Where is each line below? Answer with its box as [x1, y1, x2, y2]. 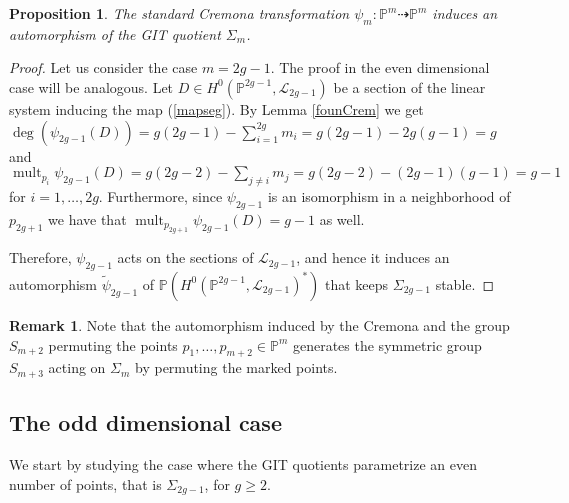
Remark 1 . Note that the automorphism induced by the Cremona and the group [9, 314, 510, 335]
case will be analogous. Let [9, 76, 174, 97]
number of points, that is [9, 473, 162, 494]
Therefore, [9, 247, 72, 268]
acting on [48, 357, 106, 378]
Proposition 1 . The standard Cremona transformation [9, 3, 350, 23]
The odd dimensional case [9, 407, 282, 438]
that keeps [324, 273, 389, 294]
